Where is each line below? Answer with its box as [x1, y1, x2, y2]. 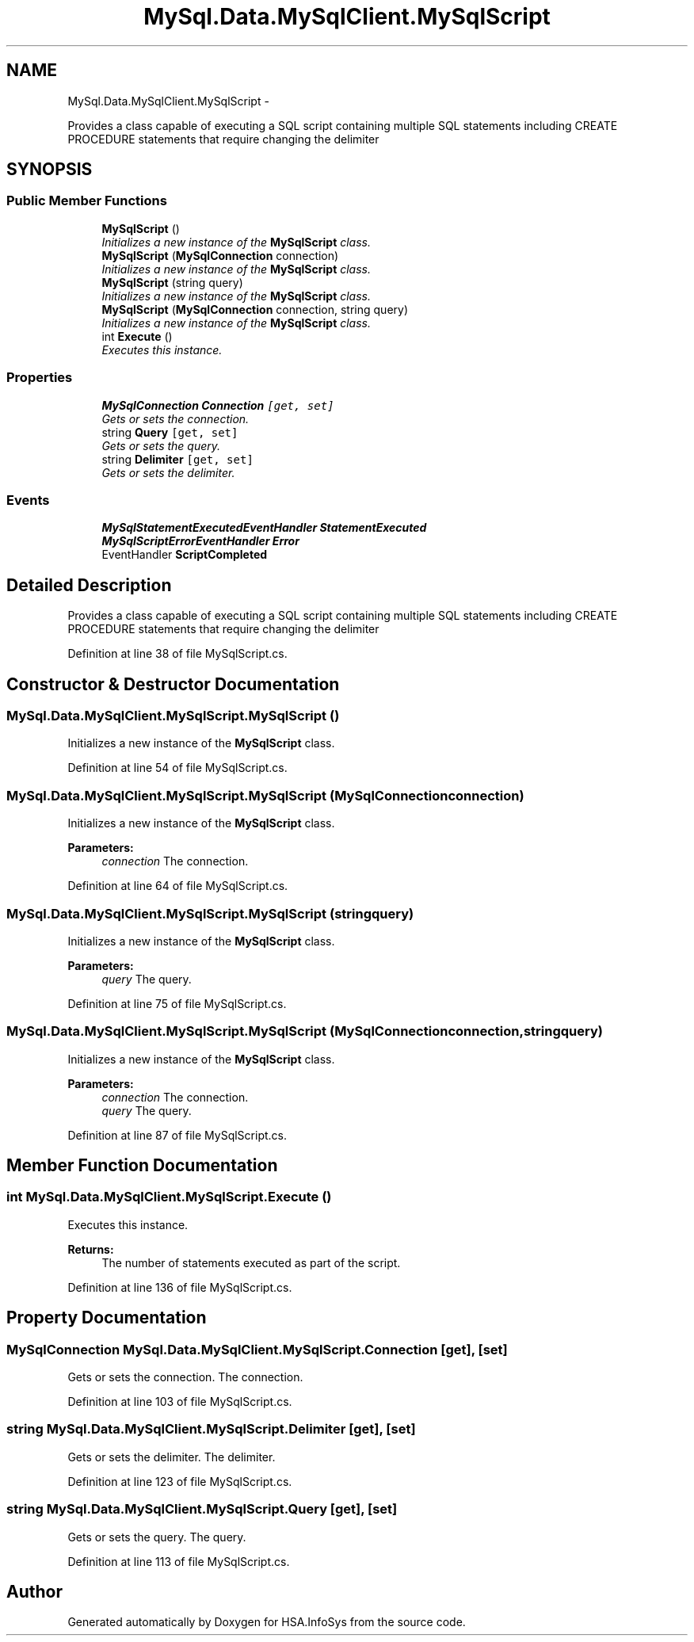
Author [6, 1581, 63, 1602]
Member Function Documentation [6, 1155, 278, 1176]
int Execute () [101, 329, 173, 343]
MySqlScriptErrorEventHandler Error [101, 534, 299, 548]
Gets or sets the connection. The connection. [67, 1370, 303, 1384]
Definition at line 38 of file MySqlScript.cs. [67, 647, 288, 661]
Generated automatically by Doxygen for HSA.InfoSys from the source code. [67, 1615, 466, 1629]
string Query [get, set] [101, 425, 238, 439]
